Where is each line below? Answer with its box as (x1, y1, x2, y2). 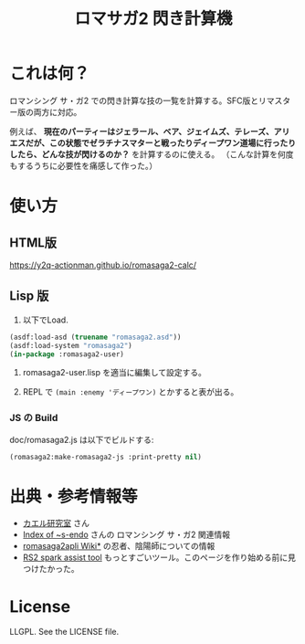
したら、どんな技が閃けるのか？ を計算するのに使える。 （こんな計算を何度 (9, 148, 294, 160)
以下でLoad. (22, 314, 68, 325)
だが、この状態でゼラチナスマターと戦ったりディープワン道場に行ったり (25, 137, 297, 148)
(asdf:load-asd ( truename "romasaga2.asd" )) (9, 333, 182, 342)
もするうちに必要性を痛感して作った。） (9, 160, 158, 171)
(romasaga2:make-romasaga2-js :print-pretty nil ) (9, 452, 203, 461)
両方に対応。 (33, 106, 82, 117)
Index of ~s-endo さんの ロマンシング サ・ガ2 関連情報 (22, 529, 231, 540)
